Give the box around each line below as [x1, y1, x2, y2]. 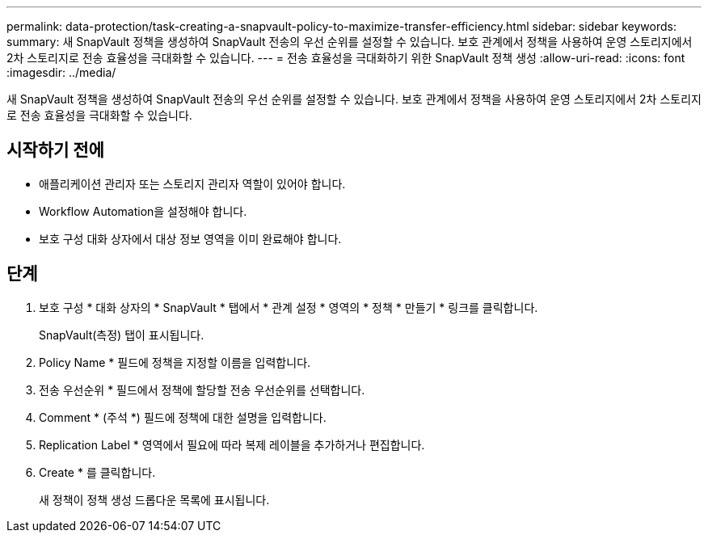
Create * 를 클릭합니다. [39, 465, 156, 479]
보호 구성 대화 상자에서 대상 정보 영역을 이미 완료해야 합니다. [39, 231, 342, 246]
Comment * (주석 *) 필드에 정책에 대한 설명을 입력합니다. [39, 410, 327, 424]
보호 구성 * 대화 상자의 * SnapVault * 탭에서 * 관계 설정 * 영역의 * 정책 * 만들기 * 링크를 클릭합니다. [39, 300, 538, 314]
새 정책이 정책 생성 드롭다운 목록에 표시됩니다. [39, 492, 270, 507]
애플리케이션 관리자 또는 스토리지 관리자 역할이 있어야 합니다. [39, 176, 346, 191]
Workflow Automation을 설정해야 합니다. [39, 204, 247, 218]
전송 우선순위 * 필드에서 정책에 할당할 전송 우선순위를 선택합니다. [39, 382, 365, 397]
